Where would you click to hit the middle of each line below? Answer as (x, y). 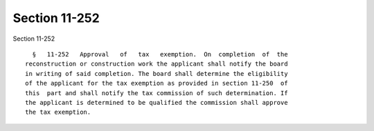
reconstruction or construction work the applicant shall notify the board (157, 64)
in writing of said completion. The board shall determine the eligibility (157, 73)
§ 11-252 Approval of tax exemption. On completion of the (160, 54)
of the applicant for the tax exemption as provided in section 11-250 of (157, 83)
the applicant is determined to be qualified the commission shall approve (157, 102)
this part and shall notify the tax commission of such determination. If (157, 93)
